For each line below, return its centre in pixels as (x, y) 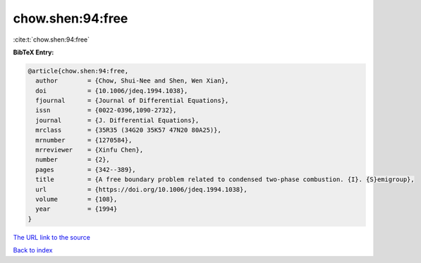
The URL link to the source (52, 237)
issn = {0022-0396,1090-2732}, (106, 110)
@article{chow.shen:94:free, (78, 71)
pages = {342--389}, (86, 170)
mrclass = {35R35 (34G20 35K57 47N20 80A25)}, (128, 130)
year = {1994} (77, 209)
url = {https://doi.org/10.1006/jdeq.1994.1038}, (141, 189)
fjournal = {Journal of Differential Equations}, (132, 101)
